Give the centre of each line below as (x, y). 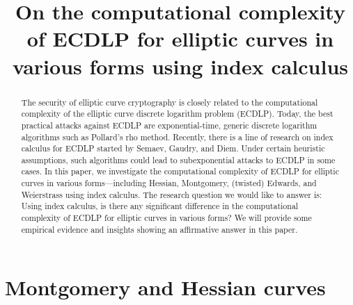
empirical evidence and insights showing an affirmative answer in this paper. (159, 229)
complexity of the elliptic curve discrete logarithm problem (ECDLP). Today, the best (177, 114)
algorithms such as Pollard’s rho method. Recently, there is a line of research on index (177, 137)
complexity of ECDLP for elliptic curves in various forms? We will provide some (166, 218)
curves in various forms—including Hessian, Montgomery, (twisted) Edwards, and (169, 183)
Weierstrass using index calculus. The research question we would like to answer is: (172, 194)
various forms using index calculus (180, 66)
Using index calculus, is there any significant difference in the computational (160, 206)
